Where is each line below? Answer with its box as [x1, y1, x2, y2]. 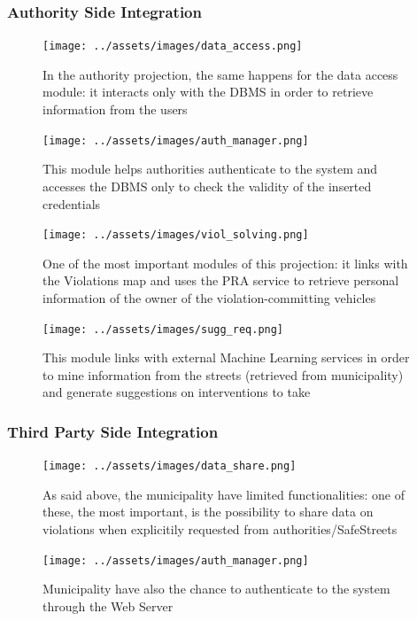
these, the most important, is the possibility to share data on [42, 502, 374, 521]
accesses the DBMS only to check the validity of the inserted [42, 176, 372, 195]
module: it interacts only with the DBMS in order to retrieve [42, 82, 374, 101]
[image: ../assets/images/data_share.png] [42, 460, 297, 473]
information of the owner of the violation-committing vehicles [42, 288, 376, 307]
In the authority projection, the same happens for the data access [42, 65, 398, 83]
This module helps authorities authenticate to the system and [42, 159, 378, 178]
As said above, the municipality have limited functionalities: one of [42, 485, 405, 503]
